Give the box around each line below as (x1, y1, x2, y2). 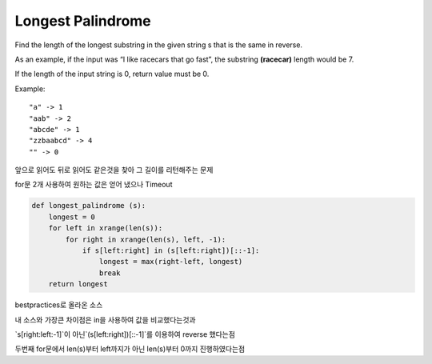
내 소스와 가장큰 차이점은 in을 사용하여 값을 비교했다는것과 (14, 314, 196, 324)
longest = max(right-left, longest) (98, 257, 243, 266)
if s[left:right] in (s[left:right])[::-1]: (82, 246, 260, 255)
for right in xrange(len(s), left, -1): (65, 234, 226, 244)
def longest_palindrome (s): (31, 201, 146, 210)
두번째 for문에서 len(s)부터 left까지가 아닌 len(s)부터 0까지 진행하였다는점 (14, 344, 246, 354)
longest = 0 (48, 212, 96, 222)
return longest (48, 280, 108, 289)
